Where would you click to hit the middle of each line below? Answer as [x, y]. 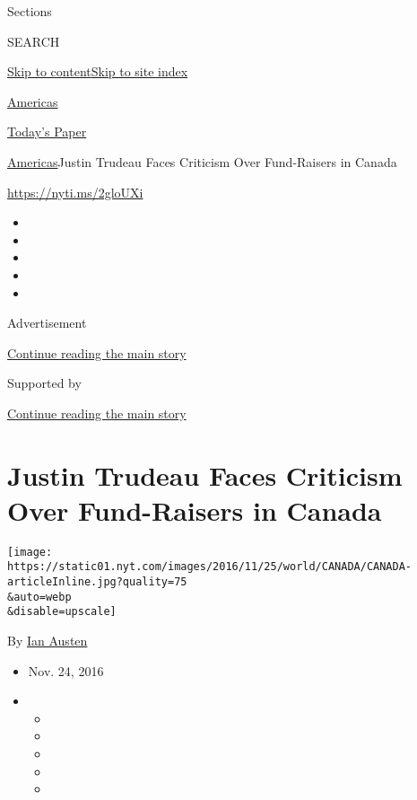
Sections [30, 11]
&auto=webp [39, 597]
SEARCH [34, 41]
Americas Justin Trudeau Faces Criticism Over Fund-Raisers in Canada [202, 161]
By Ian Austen [48, 641]
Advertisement [47, 323]
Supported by [44, 383]
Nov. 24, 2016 [66, 670]
